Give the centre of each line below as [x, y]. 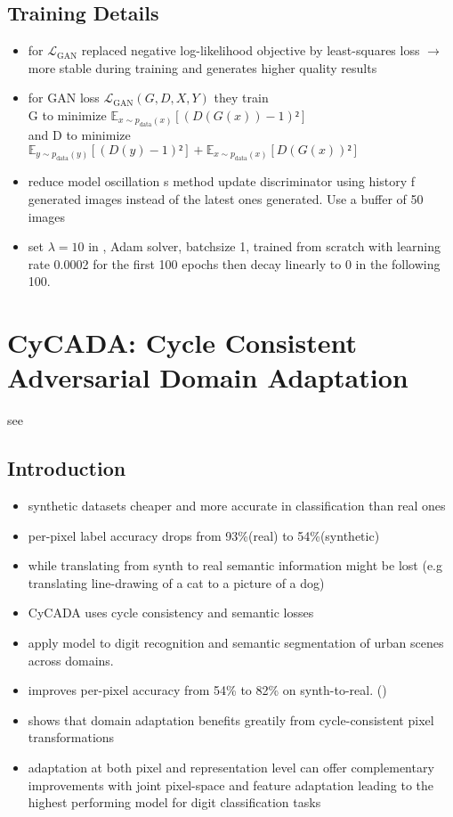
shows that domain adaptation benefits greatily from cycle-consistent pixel [231, 719]
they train [241, 98]
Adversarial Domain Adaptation [208, 377]
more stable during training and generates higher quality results [202, 67]
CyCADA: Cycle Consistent [182, 343]
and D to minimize [79, 135]
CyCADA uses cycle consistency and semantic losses [171, 613]
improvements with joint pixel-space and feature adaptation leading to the [231, 784]
